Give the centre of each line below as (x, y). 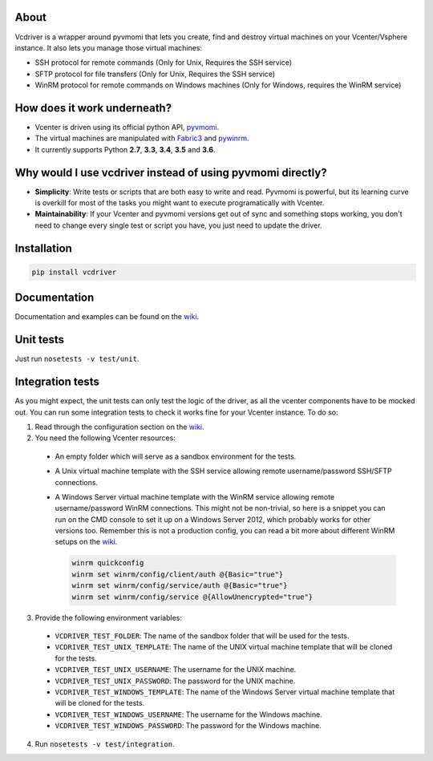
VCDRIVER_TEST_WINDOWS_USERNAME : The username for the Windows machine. (188, 714)
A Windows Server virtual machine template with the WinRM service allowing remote (195, 496)
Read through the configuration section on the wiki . (119, 427)
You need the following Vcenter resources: (105, 438)
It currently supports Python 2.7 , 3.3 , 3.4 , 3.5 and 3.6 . (125, 149)
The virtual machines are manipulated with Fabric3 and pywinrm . (142, 138)
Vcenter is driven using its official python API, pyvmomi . (127, 127)
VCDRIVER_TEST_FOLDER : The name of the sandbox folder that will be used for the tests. (202, 636)
